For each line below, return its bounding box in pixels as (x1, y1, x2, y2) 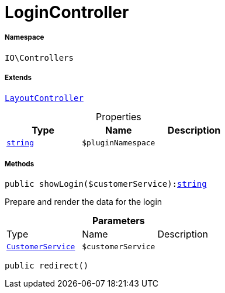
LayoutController (5, 93, 84, 103)
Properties (95, 110, 141, 123)
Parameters (92, 215, 145, 227)
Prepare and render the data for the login (5, 197, 162, 207)
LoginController (5, 2, 129, 22)
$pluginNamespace (82, 138, 155, 147)
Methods (5, 159, 34, 168)
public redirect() (5, 261, 89, 271)
